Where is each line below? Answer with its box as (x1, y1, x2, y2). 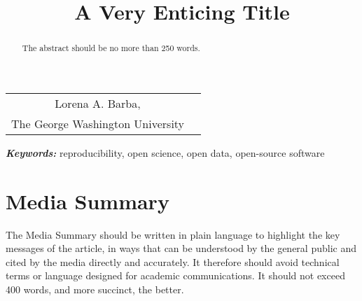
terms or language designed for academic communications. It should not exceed (6, 268, 345, 283)
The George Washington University (11, 115, 185, 132)
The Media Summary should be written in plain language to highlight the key (6, 227, 340, 241)
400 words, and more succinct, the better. (6, 281, 184, 296)
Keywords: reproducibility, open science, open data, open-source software (6, 145, 325, 160)
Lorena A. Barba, (55, 94, 141, 111)
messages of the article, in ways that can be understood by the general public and (6, 241, 356, 255)
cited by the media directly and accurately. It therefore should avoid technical (6, 254, 340, 269)
